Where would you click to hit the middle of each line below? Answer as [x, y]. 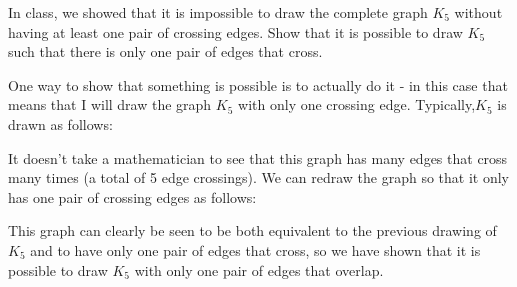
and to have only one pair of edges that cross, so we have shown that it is [255, 249]
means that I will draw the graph [110, 104]
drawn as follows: [60, 123]
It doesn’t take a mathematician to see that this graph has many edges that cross [258, 157]
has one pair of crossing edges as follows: [132, 196]
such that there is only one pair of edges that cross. [165, 51]
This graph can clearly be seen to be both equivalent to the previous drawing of [252, 230]
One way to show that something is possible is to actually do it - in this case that [258, 84]
